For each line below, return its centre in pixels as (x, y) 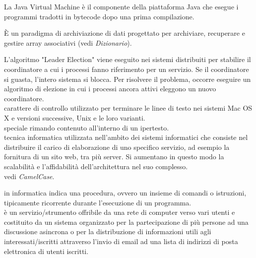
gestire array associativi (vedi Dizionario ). (68, 42)
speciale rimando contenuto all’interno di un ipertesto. (87, 127)
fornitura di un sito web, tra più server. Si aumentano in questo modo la (114, 157)
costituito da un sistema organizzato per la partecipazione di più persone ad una (126, 222)
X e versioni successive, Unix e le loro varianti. (75, 117)
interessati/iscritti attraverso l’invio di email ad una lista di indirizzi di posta (121, 241)
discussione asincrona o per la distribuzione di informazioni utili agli (108, 231)
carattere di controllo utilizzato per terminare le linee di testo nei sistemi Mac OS (128, 108)
